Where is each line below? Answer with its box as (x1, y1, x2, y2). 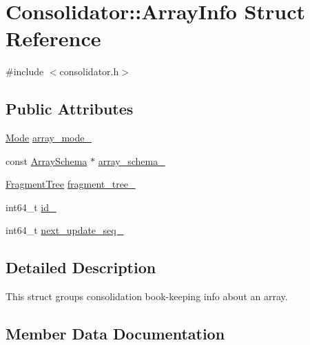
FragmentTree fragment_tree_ (6, 177, 136, 191)
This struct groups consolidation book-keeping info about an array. (6, 289, 288, 304)
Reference (6, 24, 101, 52)
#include (6, 64, 44, 79)
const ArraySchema (6, 153, 87, 168)
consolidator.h (59, 64, 119, 79)
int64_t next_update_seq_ (6, 223, 124, 237)
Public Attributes (6, 98, 134, 119)
